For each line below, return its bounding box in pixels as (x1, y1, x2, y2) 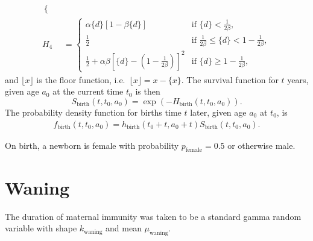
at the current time (52, 85, 124, 98)
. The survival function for (181, 73, 279, 86)
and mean (106, 222, 142, 234)
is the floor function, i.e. (36, 73, 125, 86)
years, (287, 73, 309, 86)
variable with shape (5, 222, 77, 234)
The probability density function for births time (5, 105, 182, 118)
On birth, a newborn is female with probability (5, 139, 179, 151)
